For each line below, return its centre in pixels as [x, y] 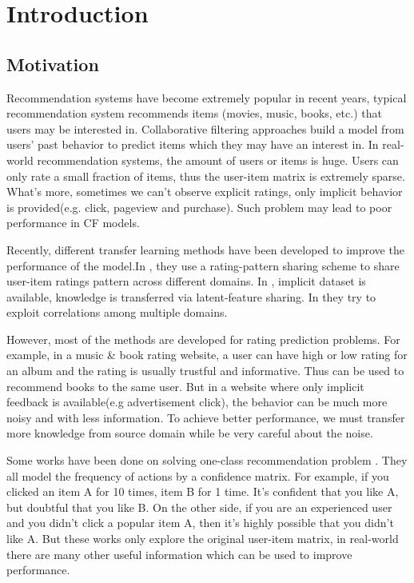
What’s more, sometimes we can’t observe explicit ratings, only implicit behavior [205, 192]
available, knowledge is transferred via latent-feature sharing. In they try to [191, 296]
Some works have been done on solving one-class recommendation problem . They [207, 460]
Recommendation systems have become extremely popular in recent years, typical [207, 97]
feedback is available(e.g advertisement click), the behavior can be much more [197, 402]
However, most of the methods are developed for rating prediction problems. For [203, 339]
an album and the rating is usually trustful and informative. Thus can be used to [205, 371]
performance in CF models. [73, 223]
